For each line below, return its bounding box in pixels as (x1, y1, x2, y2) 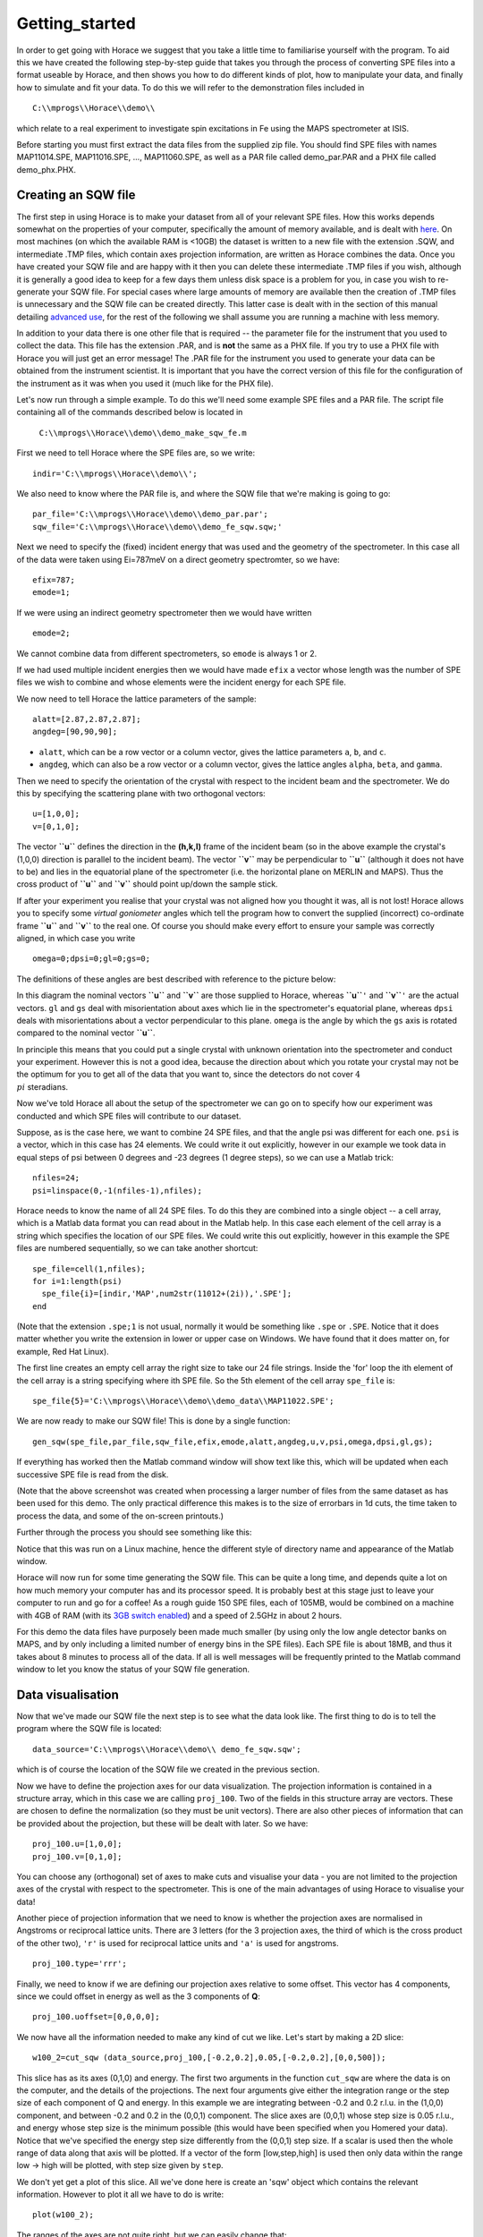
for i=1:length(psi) (32, 1276, 123, 1286)
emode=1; (32, 587, 71, 598)
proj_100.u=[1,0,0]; (32, 1839, 123, 1850)
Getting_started (16, 13, 136, 33)
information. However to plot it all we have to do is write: (16, 2189, 225, 2200)
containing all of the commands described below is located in (16, 407, 243, 418)
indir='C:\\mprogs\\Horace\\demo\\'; (32, 468, 199, 479)
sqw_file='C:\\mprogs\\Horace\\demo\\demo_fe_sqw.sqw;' (32, 522, 283, 532)
